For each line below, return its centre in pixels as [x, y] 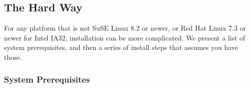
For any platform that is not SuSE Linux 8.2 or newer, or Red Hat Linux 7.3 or [125, 28]
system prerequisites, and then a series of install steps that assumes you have [121, 47]
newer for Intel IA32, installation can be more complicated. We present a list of [125, 37]
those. [13, 57]
